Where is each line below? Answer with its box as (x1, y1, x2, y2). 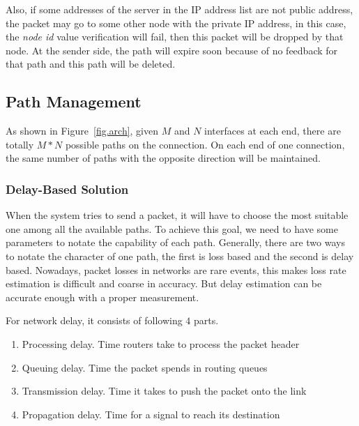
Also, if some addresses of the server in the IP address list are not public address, (6, 2, 353, 16)
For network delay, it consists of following (6, 313, 183, 328)
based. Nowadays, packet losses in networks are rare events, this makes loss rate (6, 262, 346, 277)
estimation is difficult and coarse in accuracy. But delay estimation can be (6, 276, 322, 291)
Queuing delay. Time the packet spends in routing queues (22, 360, 268, 374)
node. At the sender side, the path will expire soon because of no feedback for (6, 43, 338, 57)
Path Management (6, 91, 142, 112)
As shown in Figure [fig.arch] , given (6, 123, 159, 138)
